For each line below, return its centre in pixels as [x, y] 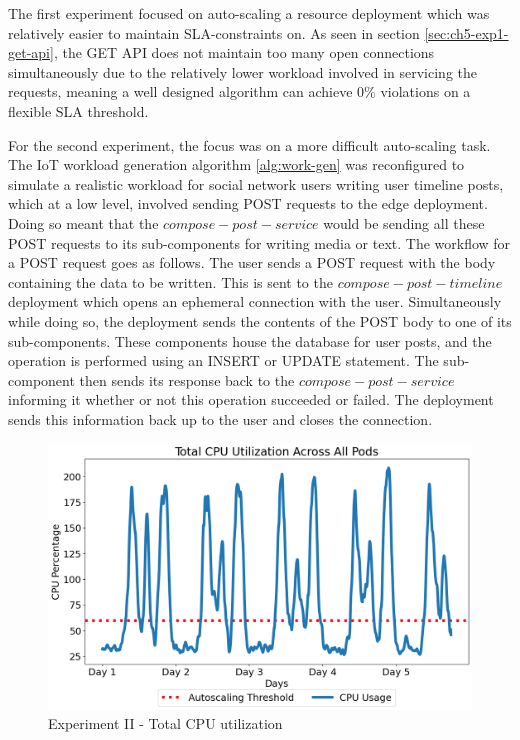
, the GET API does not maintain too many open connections [244, 52]
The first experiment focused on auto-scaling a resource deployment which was [249, 13]
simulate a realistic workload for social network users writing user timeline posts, [256, 183]
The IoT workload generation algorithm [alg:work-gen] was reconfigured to [236, 164]
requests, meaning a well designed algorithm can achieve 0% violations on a [239, 91]
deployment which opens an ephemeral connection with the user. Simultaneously [255, 301]
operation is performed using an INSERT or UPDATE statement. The [223, 360]
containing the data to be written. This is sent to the [170, 281]
